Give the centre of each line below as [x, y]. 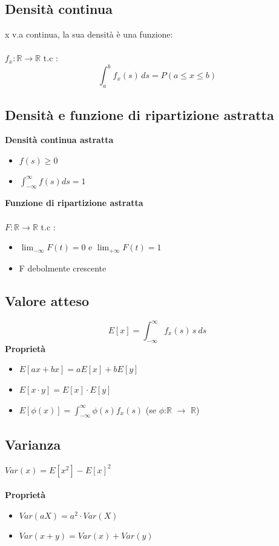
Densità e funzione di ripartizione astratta [139, 114]
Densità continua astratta [59, 140]
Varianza [33, 444]
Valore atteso [47, 300]
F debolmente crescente [63, 268]
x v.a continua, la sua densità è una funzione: [89, 34]
